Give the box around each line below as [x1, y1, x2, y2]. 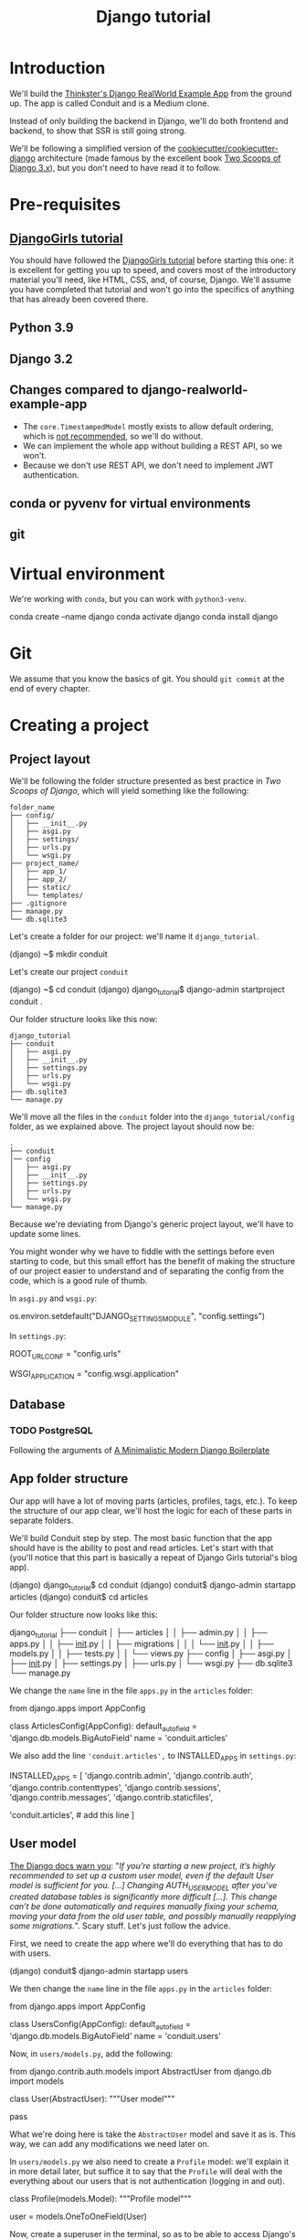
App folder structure [9, 1471, 129, 1486]
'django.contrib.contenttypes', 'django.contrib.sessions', [9, 1781, 222, 1792]
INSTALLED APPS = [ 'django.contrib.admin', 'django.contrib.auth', [9, 1770, 254, 1783]
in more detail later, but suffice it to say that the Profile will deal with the [9, 2166, 283, 2177]
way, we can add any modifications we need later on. [9, 2139, 210, 2150]
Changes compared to [9, 382, 139, 398]
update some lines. [9, 1228, 81, 1239]
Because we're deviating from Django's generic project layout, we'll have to [9, 1218, 294, 1230]
